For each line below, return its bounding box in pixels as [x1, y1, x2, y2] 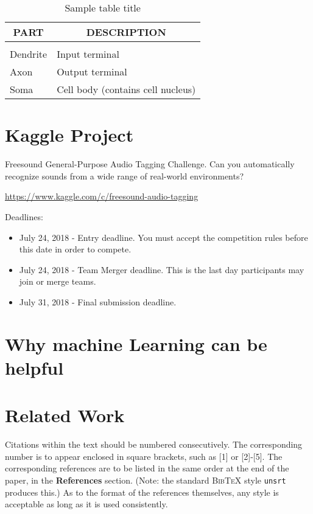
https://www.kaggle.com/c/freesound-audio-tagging [5, 190, 199, 203]
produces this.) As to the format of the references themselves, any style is [5, 485, 279, 498]
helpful [5, 355, 64, 380]
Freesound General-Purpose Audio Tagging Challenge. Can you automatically [5, 158, 295, 170]
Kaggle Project [5, 122, 134, 147]
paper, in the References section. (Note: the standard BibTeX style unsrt [5, 473, 286, 486]
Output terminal [57, 64, 127, 78]
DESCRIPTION [86, 25, 166, 39]
